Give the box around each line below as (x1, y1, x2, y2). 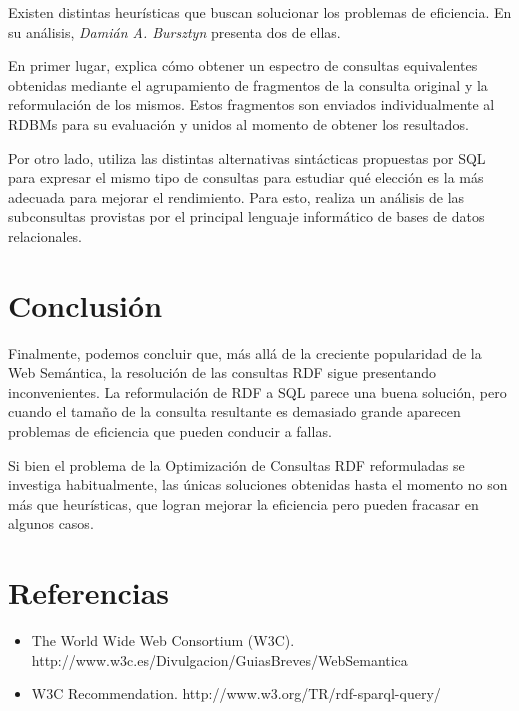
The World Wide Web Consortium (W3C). (31, 630, 295, 651)
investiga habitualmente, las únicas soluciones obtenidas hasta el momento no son (8, 474, 508, 495)
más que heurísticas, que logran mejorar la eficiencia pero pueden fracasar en (8, 493, 479, 514)
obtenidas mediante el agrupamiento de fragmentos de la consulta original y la (8, 74, 488, 95)
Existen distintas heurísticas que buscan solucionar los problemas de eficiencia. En (8, 2, 512, 22)
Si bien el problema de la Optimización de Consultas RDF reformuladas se (8, 454, 465, 475)
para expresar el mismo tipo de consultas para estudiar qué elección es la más (8, 167, 484, 188)
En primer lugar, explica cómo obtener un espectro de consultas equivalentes (8, 55, 478, 76)
